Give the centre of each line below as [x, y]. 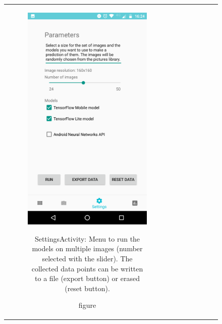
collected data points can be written [87, 268]
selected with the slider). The [87, 259]
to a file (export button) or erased [87, 278]
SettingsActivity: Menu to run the [87, 238]
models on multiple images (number [87, 248]
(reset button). [87, 288]
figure [87, 305]
